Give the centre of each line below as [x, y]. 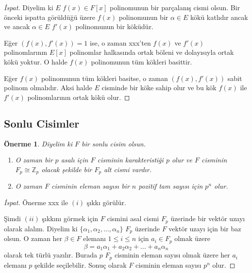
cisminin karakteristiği [130, 160]
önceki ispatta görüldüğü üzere [50, 17]
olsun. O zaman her [33, 238]
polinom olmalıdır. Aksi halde [48, 88]
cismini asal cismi [133, 218]
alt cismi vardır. [128, 169]
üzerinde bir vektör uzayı [208, 218]
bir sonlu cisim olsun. [114, 143]
